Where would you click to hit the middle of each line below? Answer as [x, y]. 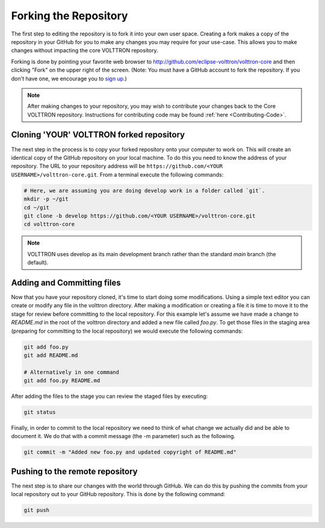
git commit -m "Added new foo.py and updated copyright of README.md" [130, 452]
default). [38, 263]
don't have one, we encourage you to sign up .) [69, 78]
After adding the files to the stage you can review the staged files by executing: [110, 396]
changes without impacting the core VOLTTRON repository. [85, 51]
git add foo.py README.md [62, 381]
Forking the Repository [70, 16]
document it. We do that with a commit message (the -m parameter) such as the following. [123, 436]
